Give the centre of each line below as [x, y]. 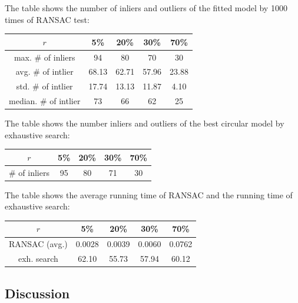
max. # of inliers [44, 57]
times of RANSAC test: [47, 19]
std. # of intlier [44, 86]
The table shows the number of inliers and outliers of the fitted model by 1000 [146, 8]
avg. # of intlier [44, 71]
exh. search [38, 259]
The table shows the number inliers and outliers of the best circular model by [145, 123]
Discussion [37, 293]
